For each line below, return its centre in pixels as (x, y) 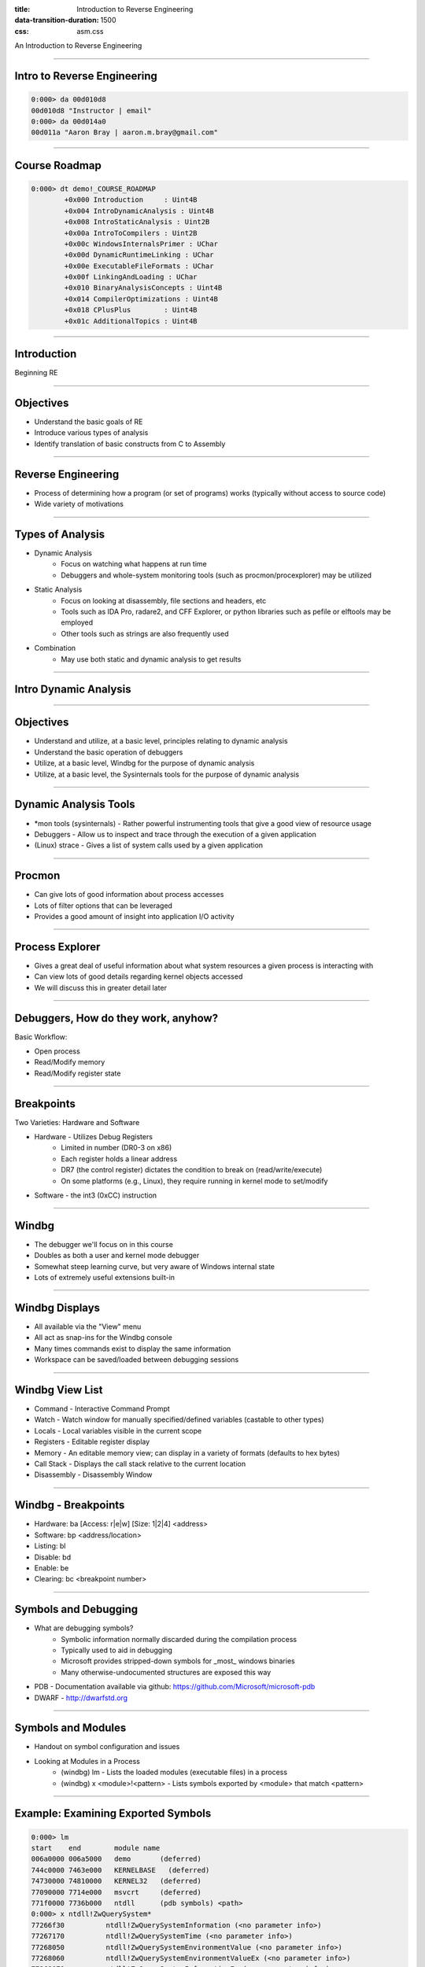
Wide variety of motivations (79, 504)
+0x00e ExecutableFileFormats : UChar (139, 266)
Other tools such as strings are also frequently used (145, 633)
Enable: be (52, 1568)
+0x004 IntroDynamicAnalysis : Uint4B (139, 211)
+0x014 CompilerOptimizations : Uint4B (141, 299)
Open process (57, 1051)
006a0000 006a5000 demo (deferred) (116, 1859)
